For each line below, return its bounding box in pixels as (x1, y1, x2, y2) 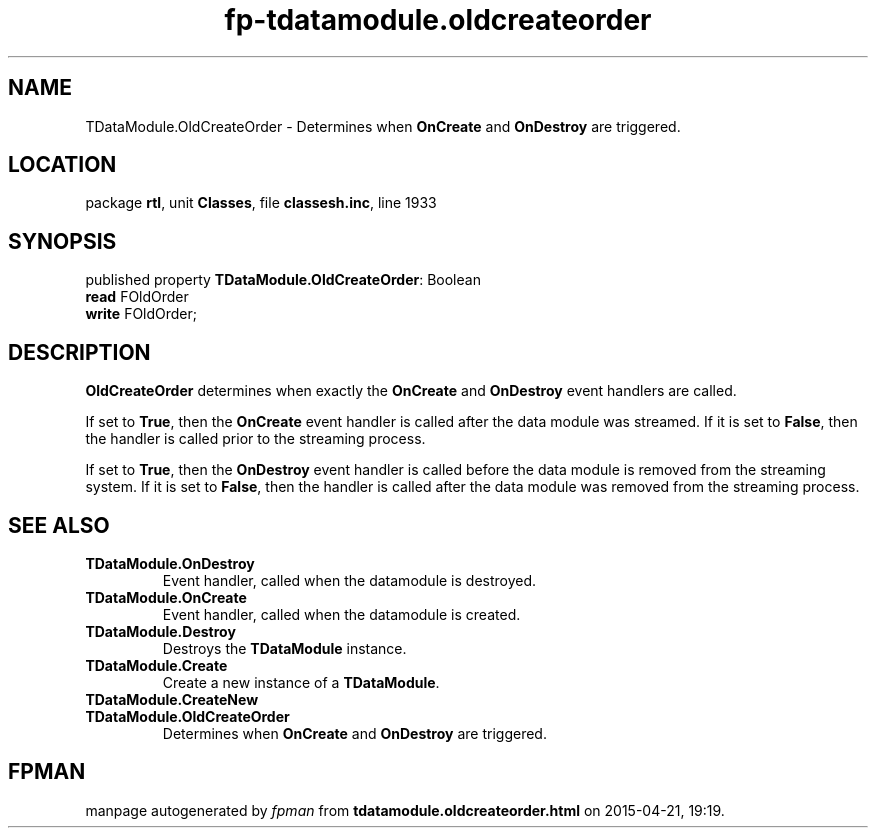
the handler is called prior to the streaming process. (85, 430, 426, 448)
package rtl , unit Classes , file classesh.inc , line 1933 (85, 194, 437, 212)
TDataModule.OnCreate (85, 588, 247, 606)
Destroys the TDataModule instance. (162, 639, 407, 657)
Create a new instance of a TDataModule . (162, 673, 440, 691)
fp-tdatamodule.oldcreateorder (224, 3, 652, 37)
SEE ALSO (8, 512, 110, 538)
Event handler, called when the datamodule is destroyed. (162, 571, 537, 589)
